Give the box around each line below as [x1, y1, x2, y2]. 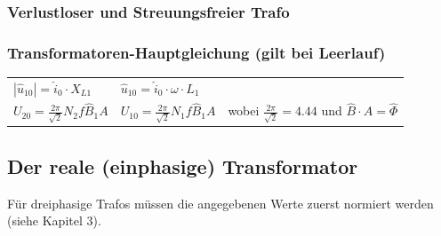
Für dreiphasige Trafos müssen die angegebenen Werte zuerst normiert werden [7, 193, 434, 212]
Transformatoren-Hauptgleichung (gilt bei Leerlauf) [7, 41, 386, 63]
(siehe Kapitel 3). [7, 211, 101, 230]
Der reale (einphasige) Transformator [7, 152, 358, 179]
